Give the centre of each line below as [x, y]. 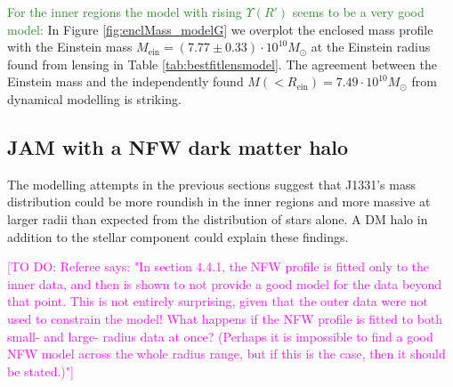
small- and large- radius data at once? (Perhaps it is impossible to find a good [220, 336]
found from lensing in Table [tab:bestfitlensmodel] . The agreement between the [222, 64]
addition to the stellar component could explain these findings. [178, 236]
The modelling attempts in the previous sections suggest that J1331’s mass [211, 184]
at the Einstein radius [371, 47]
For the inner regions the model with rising [125, 12]
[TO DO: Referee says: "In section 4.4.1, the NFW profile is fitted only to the [218, 266]
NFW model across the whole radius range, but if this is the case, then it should [226, 354]
